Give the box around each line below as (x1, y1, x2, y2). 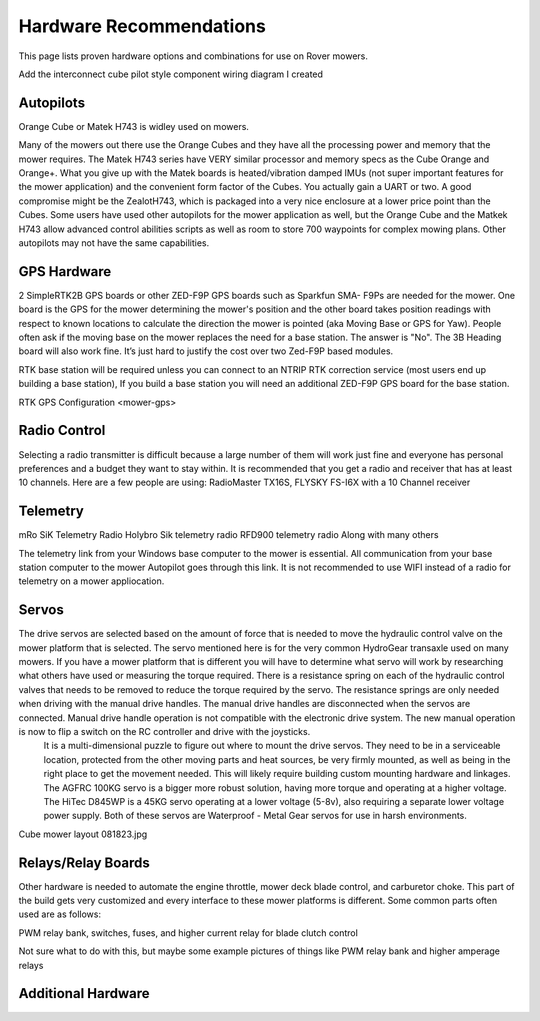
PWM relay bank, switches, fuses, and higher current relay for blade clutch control (18, 926, 359, 939)
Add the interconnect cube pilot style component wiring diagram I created (18, 68, 324, 80)
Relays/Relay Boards (18, 854, 150, 871)
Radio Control (18, 422, 106, 439)
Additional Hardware (18, 985, 150, 1002)
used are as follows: (18, 908, 102, 920)
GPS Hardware (18, 263, 112, 280)
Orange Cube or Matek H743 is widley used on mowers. (18, 120, 250, 132)
